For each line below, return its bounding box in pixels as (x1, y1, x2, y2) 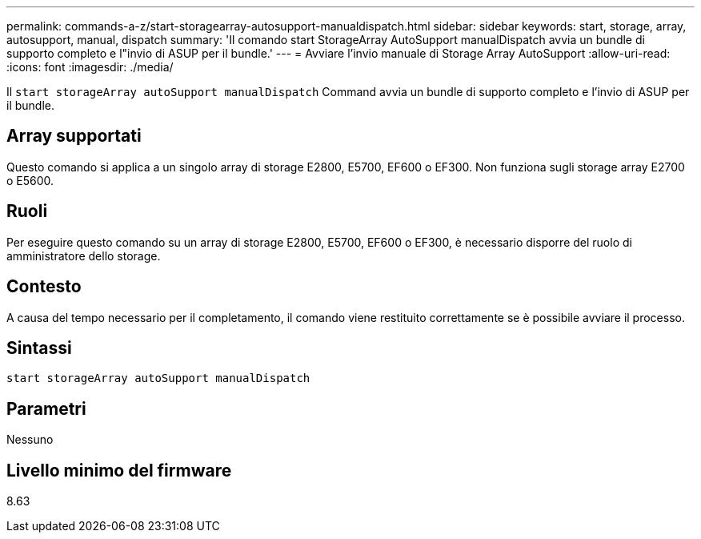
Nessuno (6, 432, 54, 447)
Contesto (6, 276, 82, 297)
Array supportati (6, 126, 142, 147)
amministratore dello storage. (6, 248, 161, 263)
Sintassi (6, 337, 72, 358)
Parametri (6, 398, 86, 419)
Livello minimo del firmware (6, 460, 232, 481)
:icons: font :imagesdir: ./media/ (6, 60, 174, 74)
